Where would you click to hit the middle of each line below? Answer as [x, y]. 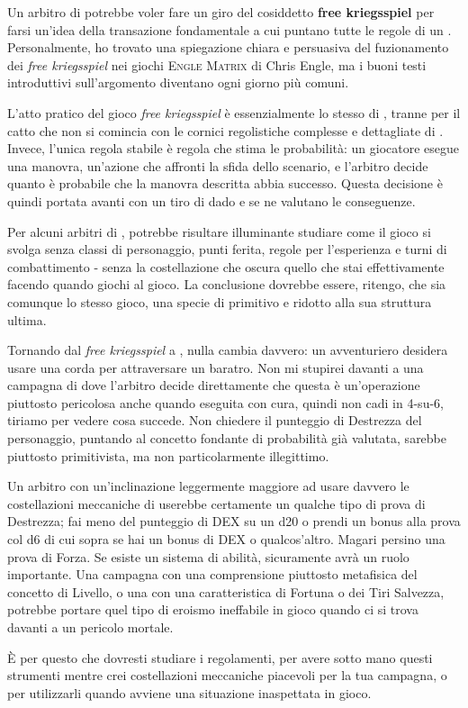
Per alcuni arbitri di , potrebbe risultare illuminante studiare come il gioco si [219, 231]
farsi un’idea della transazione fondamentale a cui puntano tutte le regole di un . [229, 29]
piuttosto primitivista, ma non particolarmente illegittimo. [168, 455]
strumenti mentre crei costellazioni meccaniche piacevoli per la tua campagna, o [227, 675]
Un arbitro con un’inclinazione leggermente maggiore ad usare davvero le [208, 486]
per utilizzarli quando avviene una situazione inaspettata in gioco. [189, 692]
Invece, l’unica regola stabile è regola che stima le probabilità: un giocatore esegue [234, 148]
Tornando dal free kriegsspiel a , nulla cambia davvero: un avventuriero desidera [228, 350]
